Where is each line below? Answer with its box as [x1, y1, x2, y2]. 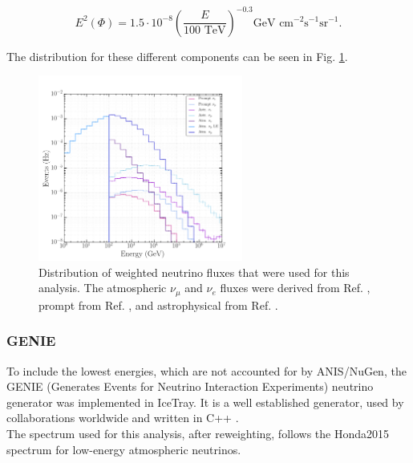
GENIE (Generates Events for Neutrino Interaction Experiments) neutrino [6, 378, 374, 395]
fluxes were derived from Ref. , [220, 279, 370, 296]
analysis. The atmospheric [38, 279, 167, 296]
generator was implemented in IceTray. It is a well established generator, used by [6, 393, 404, 410]
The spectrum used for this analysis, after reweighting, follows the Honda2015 [6, 424, 390, 441]
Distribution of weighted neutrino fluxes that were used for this [38, 263, 350, 280]
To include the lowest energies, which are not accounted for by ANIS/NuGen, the [6, 362, 407, 379]
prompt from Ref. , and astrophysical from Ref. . [38, 296, 278, 313]
